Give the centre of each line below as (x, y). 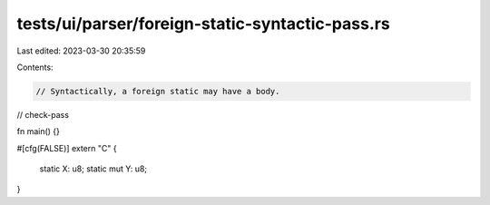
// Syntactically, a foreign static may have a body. (158, 91)
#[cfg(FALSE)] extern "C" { (67, 148)
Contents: (35, 67)
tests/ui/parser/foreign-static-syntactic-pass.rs (203, 24)
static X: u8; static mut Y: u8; (93, 169)
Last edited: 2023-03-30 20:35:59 (81, 51)
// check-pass (43, 114)
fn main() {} (39, 132)
